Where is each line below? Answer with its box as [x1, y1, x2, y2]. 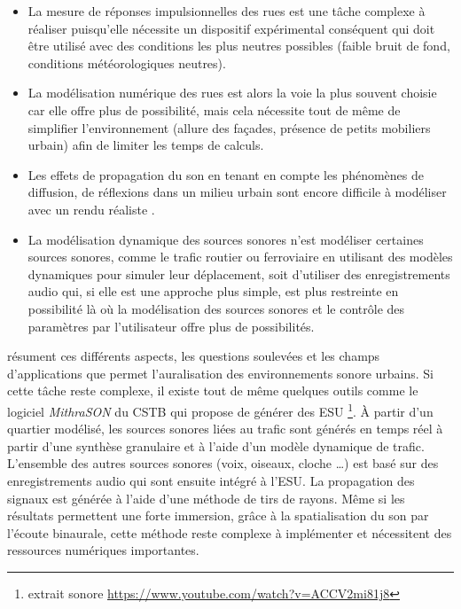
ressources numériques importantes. [7, 541, 199, 559]
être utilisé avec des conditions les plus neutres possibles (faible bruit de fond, [27, 36, 450, 55]
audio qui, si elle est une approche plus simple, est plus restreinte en [27, 282, 399, 301]
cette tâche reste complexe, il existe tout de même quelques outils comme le [7, 381, 418, 400]
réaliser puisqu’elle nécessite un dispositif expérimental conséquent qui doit [27, 19, 435, 37]
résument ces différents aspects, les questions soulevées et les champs [7, 347, 380, 365]
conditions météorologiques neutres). [27, 53, 226, 72]
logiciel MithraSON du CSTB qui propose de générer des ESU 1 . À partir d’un [7, 399, 434, 420]
